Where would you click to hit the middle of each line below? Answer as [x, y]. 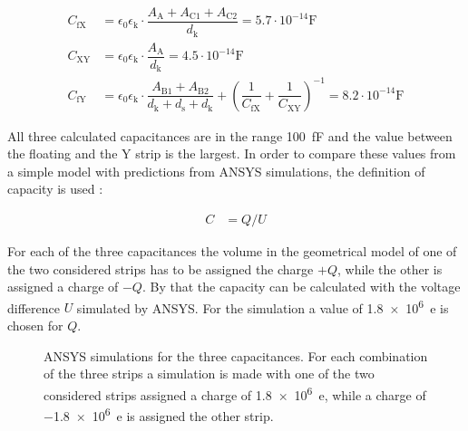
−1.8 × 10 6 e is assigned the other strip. [159, 414]
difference [34, 307]
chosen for [35, 326]
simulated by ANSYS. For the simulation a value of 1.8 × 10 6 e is [263, 306]
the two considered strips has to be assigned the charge [161, 268]
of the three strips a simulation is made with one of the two [209, 374]
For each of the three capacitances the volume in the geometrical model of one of [232, 251]
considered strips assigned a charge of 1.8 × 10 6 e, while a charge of [235, 393]
